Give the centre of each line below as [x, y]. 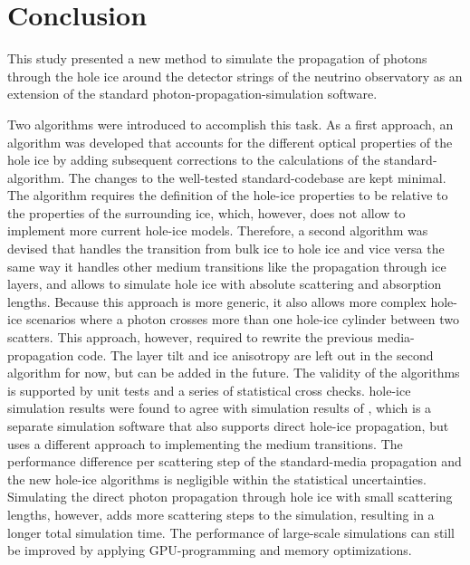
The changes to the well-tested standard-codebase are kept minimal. [257, 177]
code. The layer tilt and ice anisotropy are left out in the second [255, 354]
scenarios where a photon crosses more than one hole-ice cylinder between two [243, 319]
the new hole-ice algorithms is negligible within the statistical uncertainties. [217, 479]
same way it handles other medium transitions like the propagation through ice [227, 266]
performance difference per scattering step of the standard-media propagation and [235, 461]
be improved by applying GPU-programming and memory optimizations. [210, 550]
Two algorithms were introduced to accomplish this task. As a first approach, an [230, 124]
